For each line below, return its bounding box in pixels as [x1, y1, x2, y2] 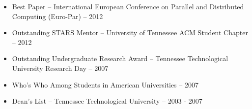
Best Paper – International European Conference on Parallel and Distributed [12, 1, 244, 11]
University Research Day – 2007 [12, 63, 109, 73]
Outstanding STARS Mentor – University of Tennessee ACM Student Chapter [12, 27, 248, 38]
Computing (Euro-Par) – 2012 [12, 11, 103, 21]
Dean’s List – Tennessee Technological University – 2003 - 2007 [12, 96, 202, 106]
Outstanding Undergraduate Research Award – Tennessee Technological [12, 53, 228, 64]
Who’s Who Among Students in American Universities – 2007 [12, 79, 198, 89]
